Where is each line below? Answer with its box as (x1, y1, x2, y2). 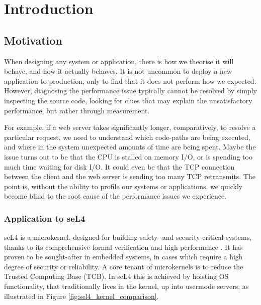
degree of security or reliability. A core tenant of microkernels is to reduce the (4, 261, 243, 271)
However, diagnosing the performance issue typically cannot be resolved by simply (4, 85, 257, 96)
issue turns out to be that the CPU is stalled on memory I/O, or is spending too (4, 151, 252, 162)
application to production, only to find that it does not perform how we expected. (4, 75, 256, 86)
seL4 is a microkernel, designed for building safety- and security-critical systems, (4, 232, 252, 242)
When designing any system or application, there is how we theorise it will (4, 56, 234, 66)
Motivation (4, 32, 62, 48)
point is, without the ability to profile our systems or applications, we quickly (4, 181, 243, 191)
